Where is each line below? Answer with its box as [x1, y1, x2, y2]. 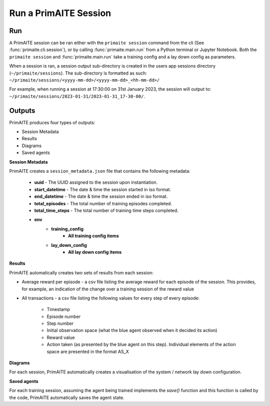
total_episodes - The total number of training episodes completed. [34, 200, 172, 206]
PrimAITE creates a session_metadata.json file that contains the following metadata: [9, 168, 190, 174]
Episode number [46, 313, 81, 319]
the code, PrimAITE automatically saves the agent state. [9, 394, 124, 400]
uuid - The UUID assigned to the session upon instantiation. [34, 179, 157, 185]
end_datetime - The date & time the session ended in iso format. [34, 193, 168, 200]
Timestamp [46, 306, 70, 312]
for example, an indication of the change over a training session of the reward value [21, 286, 194, 292]
